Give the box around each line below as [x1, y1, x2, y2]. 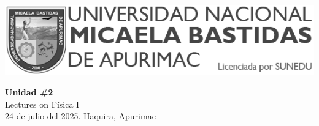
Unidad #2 [5, 86, 53, 98]
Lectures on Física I [5, 97, 80, 110]
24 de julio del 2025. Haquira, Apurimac [5, 109, 156, 122]
